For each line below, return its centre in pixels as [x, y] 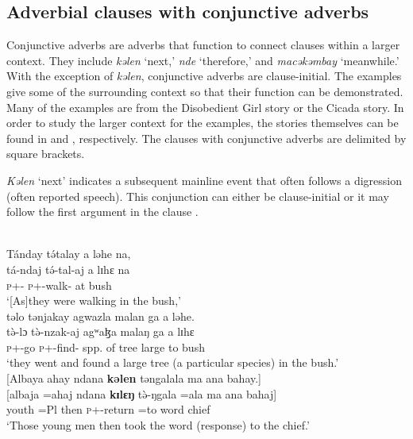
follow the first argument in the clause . [102, 212]
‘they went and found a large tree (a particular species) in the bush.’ [173, 362]
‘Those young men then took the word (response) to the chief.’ [158, 424]
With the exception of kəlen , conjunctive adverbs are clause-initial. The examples [204, 76]
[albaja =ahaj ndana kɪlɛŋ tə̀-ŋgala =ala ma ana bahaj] [142, 393]
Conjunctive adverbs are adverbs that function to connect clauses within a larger [203, 45]
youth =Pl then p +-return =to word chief [108, 409]
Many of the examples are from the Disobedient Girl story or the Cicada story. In [205, 107]
